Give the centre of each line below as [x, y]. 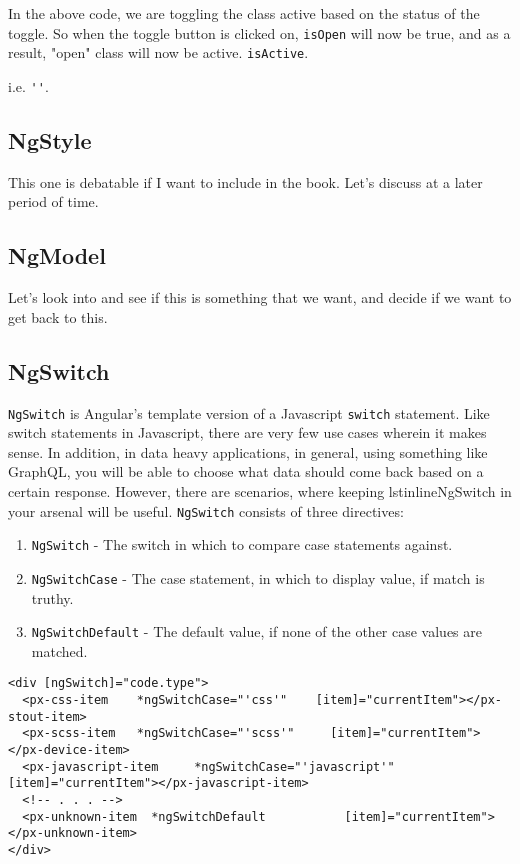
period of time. [53, 201]
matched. [59, 650]
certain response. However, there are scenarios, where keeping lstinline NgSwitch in [260, 490]
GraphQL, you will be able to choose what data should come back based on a [246, 471]
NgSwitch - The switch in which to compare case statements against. [242, 544]
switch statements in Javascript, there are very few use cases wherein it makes [247, 432]
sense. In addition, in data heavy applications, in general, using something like [248, 451]
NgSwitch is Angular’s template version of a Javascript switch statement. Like [249, 412]
